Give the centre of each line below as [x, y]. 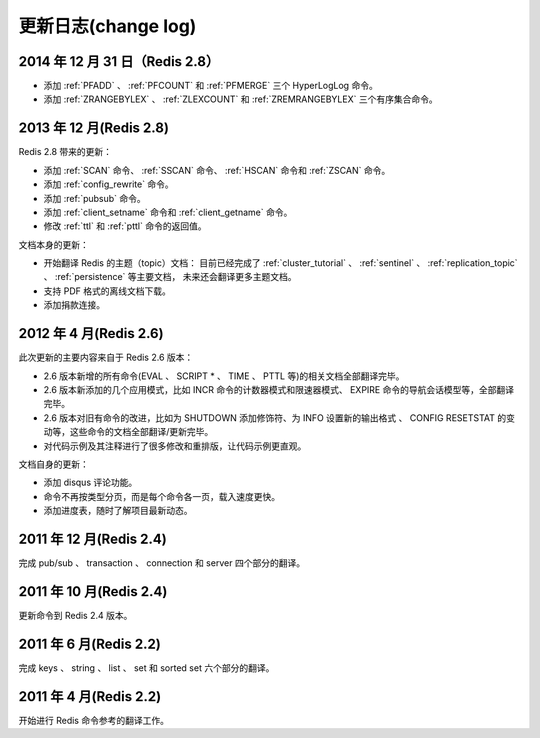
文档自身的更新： [53, 464]
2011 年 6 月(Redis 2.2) [90, 643]
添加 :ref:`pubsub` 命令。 [95, 198]
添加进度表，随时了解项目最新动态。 [118, 511]
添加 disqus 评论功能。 [90, 482]
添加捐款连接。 [74, 305]
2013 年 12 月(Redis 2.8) [94, 128]
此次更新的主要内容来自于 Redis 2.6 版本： [106, 357]
